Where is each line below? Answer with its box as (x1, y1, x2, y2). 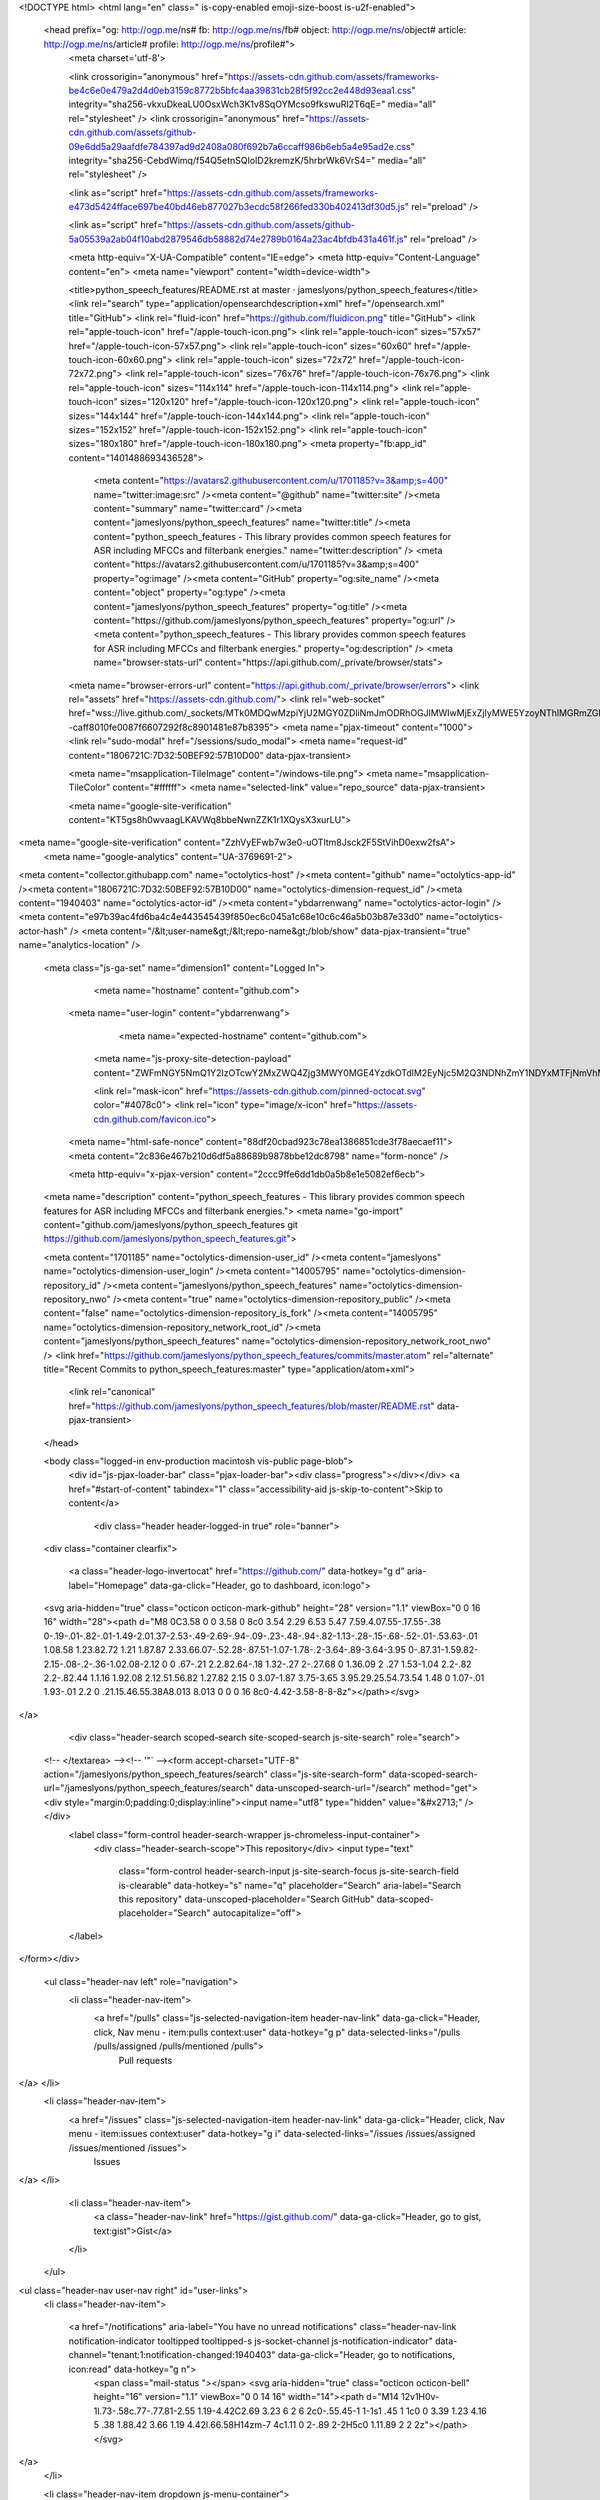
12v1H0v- (400, 2391, 440, 2403)
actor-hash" (18, 925, 69, 937)
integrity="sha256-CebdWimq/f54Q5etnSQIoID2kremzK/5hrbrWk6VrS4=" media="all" (68, 154, 427, 166)
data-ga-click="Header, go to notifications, (277, 2349, 455, 2361)
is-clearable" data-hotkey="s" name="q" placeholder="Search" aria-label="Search (118, 1879, 462, 1891)
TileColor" (68, 781, 111, 794)
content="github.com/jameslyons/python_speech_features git (43, 1219, 299, 1231)
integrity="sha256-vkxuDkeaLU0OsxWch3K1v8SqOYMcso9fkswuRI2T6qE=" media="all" (68, 98, 437, 110)
